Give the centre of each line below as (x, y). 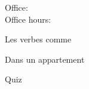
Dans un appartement (45, 59)
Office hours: (28, 19)
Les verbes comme (38, 39)
